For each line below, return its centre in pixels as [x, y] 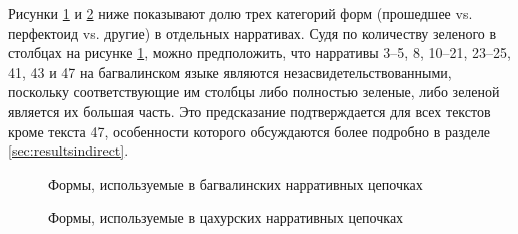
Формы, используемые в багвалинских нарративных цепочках [235, 183]
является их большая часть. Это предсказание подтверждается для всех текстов [249, 110]
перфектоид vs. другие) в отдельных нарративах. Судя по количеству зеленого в [252, 32]
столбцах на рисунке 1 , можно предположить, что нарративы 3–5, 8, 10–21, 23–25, [259, 52]
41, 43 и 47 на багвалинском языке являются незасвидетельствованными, [230, 71]
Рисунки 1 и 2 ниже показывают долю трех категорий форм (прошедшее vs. [240, 13]
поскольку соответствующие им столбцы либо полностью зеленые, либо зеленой [254, 91]
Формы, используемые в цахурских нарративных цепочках [226, 217]
